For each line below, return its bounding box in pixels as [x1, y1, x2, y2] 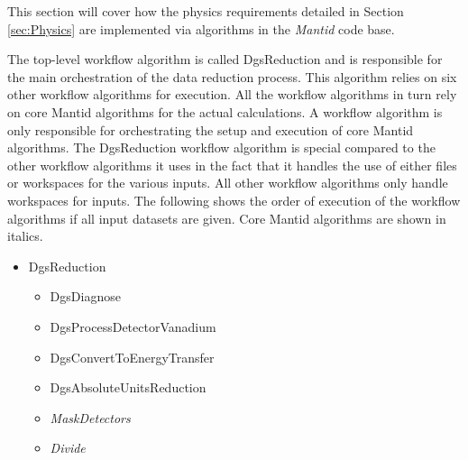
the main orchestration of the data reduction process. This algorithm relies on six [7, 67, 457, 86]
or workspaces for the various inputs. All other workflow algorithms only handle [7, 173, 448, 192]
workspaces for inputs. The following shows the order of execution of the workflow [7, 190, 461, 209]
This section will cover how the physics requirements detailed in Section [7, 2, 404, 20]
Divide [50, 438, 86, 457]
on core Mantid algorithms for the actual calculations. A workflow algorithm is [7, 102, 443, 121]
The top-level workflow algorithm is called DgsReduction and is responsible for [7, 50, 443, 69]
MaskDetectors [50, 408, 131, 427]
